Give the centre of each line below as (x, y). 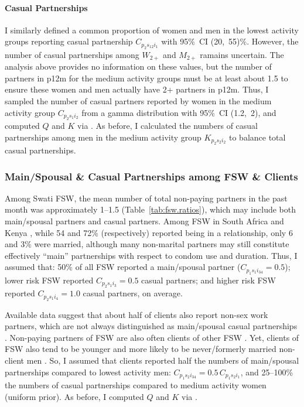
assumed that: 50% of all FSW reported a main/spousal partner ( (123, 267)
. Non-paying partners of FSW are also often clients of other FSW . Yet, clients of (152, 337)
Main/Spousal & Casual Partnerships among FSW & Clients (151, 176)
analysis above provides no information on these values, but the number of (138, 66)
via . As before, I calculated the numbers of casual (168, 126)
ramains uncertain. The (242, 54)
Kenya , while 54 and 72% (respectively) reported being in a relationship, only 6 (149, 232)
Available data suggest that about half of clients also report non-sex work (136, 314)
